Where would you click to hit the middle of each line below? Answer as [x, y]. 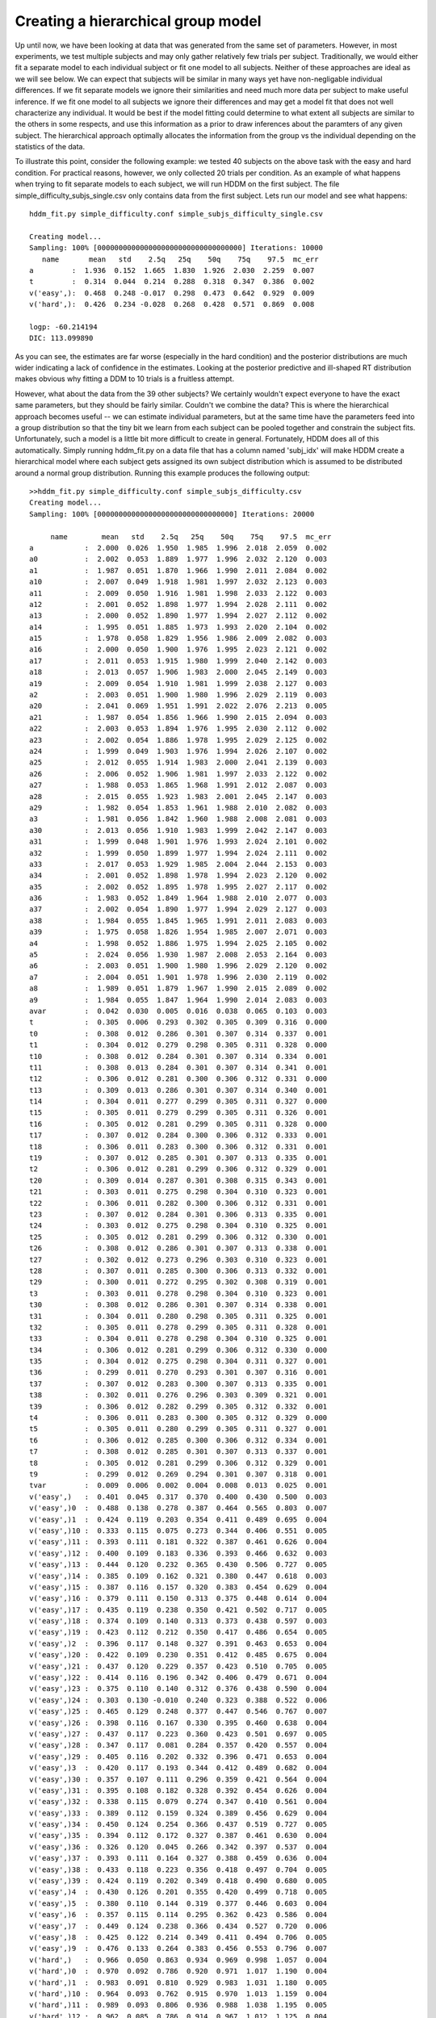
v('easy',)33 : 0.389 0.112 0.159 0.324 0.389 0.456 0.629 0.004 [178, 1813]
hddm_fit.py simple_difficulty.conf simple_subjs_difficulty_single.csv [176, 214]
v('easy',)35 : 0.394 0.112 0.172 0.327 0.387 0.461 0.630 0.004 [178, 1836]
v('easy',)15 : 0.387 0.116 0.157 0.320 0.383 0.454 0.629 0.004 [178, 1587]
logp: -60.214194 [63, 327]
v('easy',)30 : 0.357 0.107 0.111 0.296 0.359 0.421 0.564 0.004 [178, 1779]
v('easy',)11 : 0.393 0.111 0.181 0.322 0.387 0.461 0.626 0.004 [178, 1542]
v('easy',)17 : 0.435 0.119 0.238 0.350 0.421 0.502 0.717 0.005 [178, 1610]
